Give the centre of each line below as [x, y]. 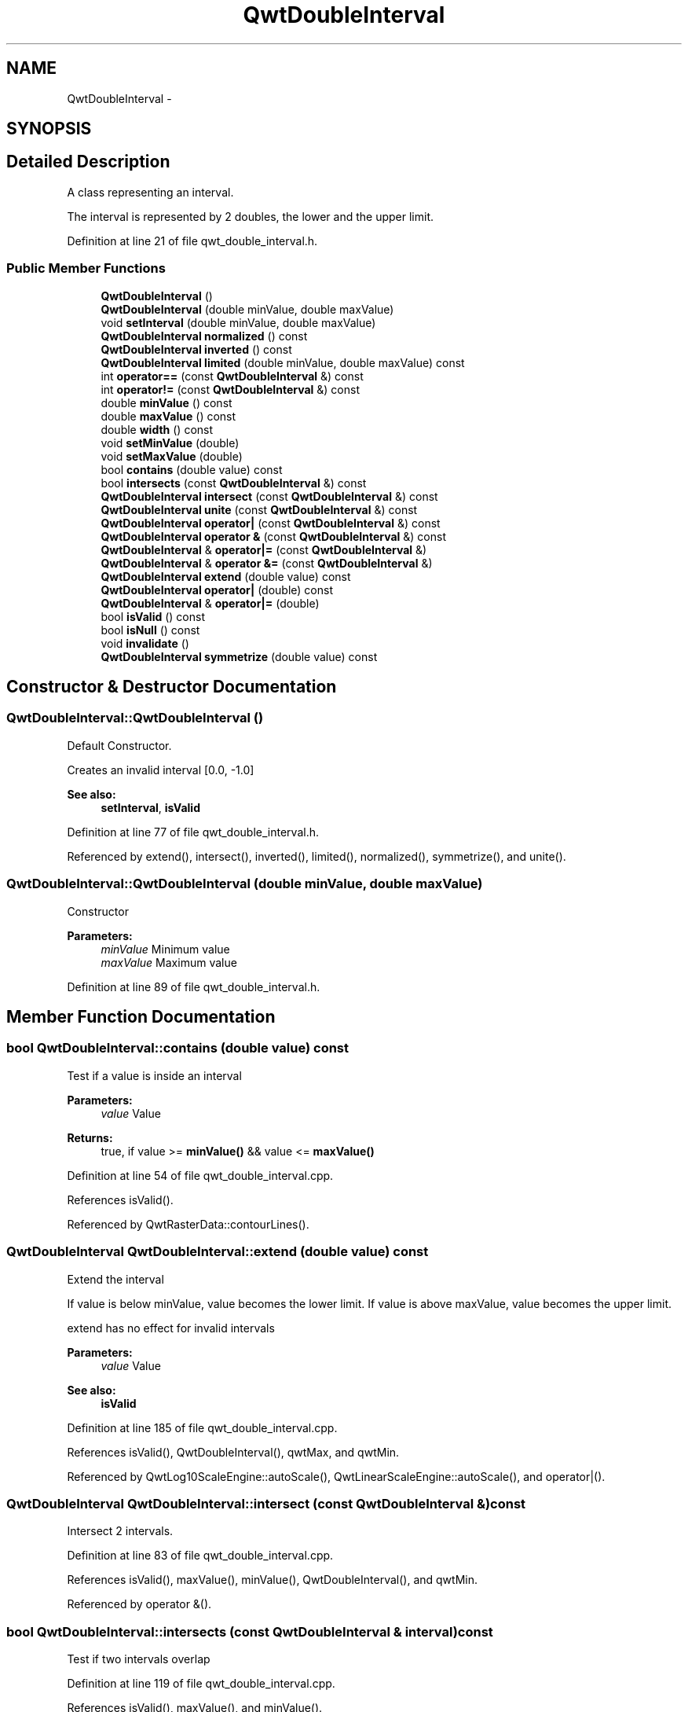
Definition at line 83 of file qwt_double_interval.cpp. [200, 1556]
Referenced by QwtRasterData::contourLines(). [188, 1224]
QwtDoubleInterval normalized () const [204, 336]
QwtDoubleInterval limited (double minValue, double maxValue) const [283, 362]
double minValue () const [167, 402]
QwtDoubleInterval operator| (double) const [217, 590]
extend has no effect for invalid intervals [171, 1328]
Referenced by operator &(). [139, 1604]
